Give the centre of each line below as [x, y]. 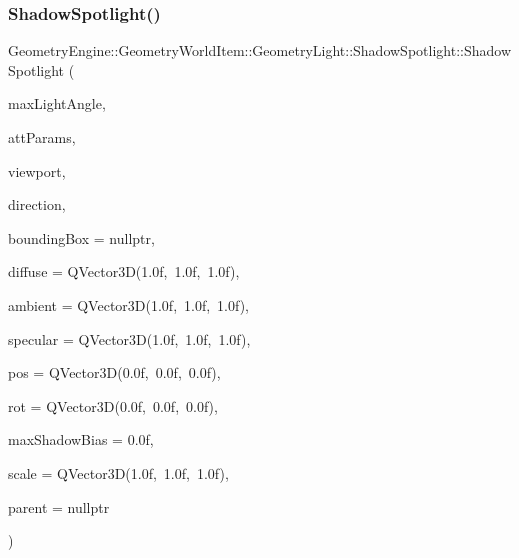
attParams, [42, 137]
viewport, [37, 170]
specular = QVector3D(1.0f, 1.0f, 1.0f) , [129, 338]
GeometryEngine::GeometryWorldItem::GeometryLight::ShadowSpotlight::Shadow [259, 50]
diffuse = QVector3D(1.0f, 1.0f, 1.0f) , [124, 271]
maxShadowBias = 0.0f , [81, 439]
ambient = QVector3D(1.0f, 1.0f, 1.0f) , [129, 304]
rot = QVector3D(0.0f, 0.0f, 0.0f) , [113, 405]
